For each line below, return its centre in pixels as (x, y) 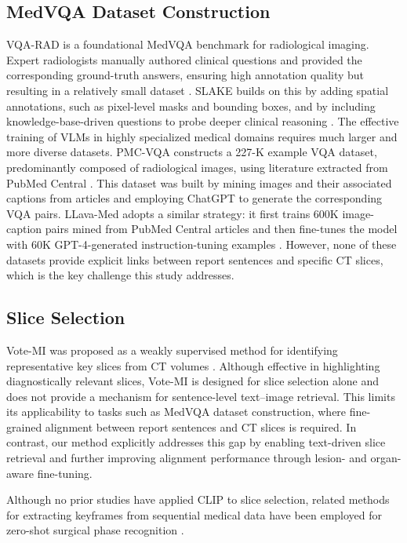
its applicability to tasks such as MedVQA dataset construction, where (176, 412)
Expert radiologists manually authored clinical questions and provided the (184, 59)
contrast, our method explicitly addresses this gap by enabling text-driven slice (196, 442)
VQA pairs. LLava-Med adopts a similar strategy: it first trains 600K (173, 213)
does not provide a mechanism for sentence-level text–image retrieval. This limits (201, 396)
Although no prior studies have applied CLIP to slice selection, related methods (198, 499)
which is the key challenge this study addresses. (120, 275)
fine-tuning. (65, 473)
